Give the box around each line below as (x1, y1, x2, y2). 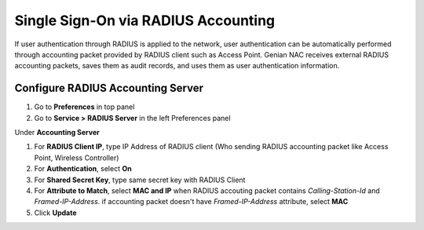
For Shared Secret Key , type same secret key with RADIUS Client (34, 175, 246, 184)
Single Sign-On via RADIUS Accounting (14, 12, 276, 29)
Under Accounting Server (14, 128, 100, 137)
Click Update (34, 208, 77, 217)
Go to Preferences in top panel (34, 102, 135, 111)
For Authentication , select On (34, 164, 133, 173)
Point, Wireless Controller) (34, 153, 119, 162)
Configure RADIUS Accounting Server (14, 82, 204, 95)
